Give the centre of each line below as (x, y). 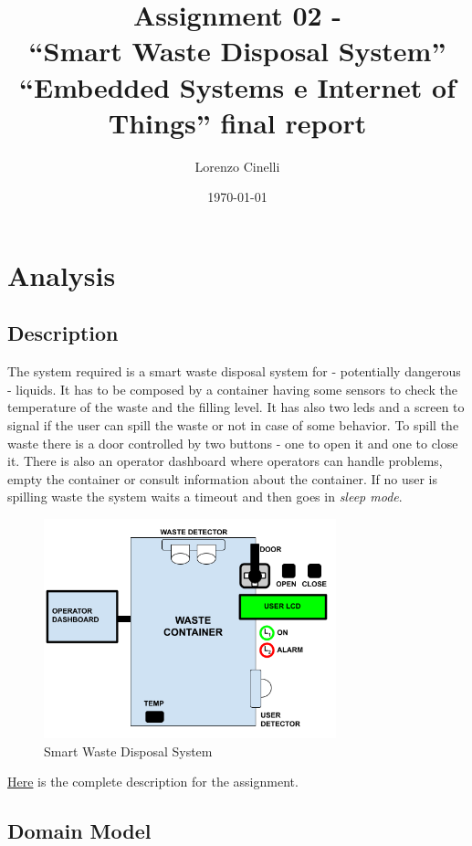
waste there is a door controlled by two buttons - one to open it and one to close (233, 443)
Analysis (62, 275)
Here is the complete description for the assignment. (153, 782)
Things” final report (237, 122)
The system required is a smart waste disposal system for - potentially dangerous (234, 371)
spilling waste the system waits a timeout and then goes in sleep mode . (205, 497)
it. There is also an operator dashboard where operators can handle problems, (225, 461)
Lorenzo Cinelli (237, 166)
